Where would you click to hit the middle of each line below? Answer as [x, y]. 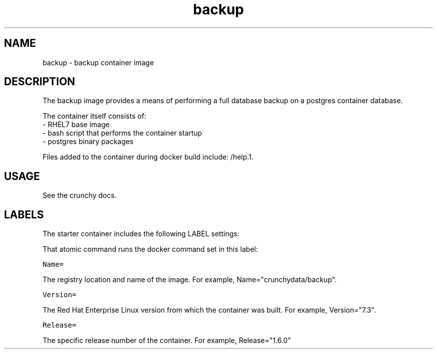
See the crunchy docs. [80, 195]
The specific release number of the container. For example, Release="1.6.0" [167, 341]
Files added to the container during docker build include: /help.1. [148, 157]
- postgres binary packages [88, 142]
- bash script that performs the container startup [122, 133]
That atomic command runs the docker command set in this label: [150, 249]
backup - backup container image [98, 62]
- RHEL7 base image [76, 125]
